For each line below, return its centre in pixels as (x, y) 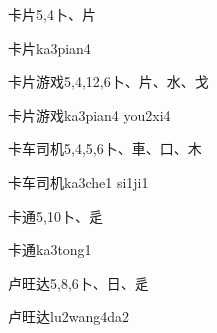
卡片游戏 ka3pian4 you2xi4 (89, 114)
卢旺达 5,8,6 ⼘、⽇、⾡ (78, 282)
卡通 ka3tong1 (50, 249)
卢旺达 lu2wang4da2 (68, 316)
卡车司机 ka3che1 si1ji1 (78, 181)
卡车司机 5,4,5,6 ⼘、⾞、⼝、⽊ (105, 148)
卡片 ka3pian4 (49, 47)
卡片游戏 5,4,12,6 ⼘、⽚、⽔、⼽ (108, 81)
